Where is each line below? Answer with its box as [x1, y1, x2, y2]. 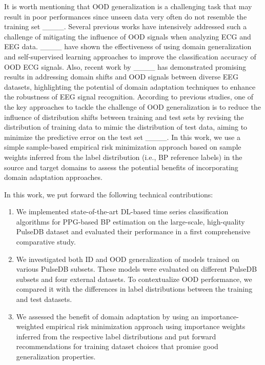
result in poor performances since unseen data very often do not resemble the [4, 11, 247, 22]
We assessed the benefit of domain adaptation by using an [16, 311, 199, 321]
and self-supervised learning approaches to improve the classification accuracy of [4, 51, 256, 62]
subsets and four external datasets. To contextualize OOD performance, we [16, 273, 252, 284]
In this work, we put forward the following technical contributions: [4, 189, 213, 199]
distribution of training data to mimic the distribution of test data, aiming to [4, 121, 248, 132]
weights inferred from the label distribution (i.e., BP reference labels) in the [4, 151, 242, 162]
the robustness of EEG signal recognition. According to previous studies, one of [4, 91, 254, 102]
